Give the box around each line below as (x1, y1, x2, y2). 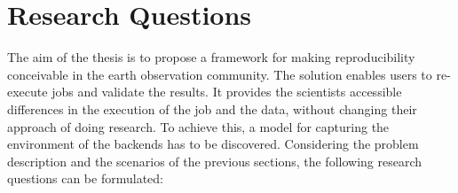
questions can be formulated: (7, 169, 163, 188)
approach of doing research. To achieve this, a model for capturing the (7, 117, 390, 135)
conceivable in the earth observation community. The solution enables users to (7, 65, 432, 83)
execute (7, 82, 48, 101)
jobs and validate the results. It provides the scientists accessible (51, 82, 402, 101)
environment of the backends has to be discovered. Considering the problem (7, 135, 419, 153)
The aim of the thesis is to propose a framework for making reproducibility (7, 48, 415, 66)
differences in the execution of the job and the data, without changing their (7, 99, 417, 118)
